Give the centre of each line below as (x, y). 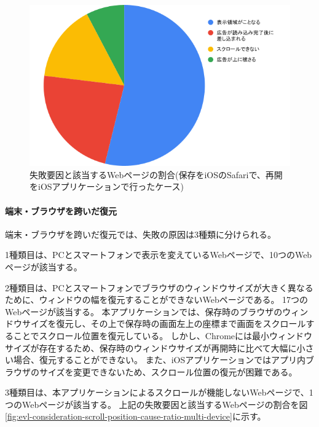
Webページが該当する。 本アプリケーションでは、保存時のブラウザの (144, 311)
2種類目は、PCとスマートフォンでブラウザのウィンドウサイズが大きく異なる (159, 287)
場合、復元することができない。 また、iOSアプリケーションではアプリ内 (159, 360)
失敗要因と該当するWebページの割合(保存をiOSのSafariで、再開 (156, 174)
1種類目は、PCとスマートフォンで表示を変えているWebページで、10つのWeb (159, 255)
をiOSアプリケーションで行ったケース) (107, 186)
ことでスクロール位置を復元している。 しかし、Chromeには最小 (141, 335)
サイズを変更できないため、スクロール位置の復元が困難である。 (168, 371)
